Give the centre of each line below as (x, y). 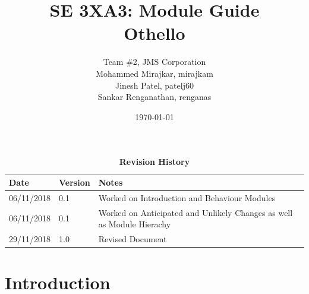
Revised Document (133, 239)
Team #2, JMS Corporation (154, 62)
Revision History (154, 162)
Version (75, 182)
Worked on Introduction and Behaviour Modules (187, 197)
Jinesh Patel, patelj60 (154, 85)
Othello (154, 33)
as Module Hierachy (135, 224)
